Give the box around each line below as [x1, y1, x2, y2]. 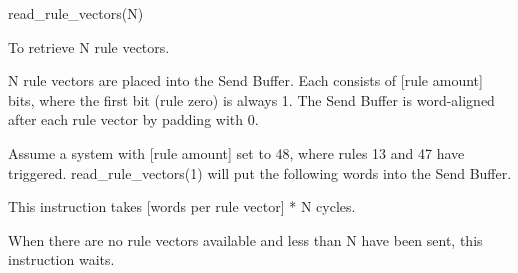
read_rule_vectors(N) [8, 3, 144, 23]
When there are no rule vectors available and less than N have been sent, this [8, 229, 483, 250]
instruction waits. [8, 249, 115, 270]
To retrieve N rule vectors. [8, 36, 170, 57]
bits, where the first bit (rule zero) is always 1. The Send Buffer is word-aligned [8, 89, 495, 110]
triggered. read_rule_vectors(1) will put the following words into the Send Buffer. [8, 162, 512, 183]
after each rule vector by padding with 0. [8, 109, 259, 130]
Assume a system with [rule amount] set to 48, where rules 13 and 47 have [8, 142, 465, 163]
